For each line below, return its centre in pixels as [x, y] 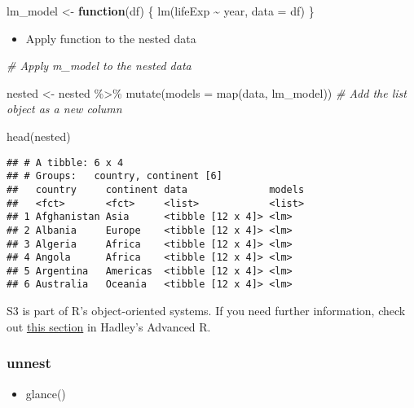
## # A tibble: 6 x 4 [65, 162]
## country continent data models [156, 189]
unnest [29, 363]
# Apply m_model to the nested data [99, 66]
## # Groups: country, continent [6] [115, 176]
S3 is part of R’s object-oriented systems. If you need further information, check [206, 311]
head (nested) [39, 136]
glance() [46, 393]
